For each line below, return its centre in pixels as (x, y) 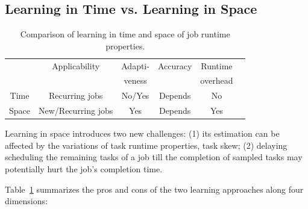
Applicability (76, 65)
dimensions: (26, 201)
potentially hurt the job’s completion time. (84, 169)
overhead (217, 80)
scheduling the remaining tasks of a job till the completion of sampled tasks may (154, 157)
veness (135, 80)
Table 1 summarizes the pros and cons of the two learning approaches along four (154, 189)
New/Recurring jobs (76, 111)
